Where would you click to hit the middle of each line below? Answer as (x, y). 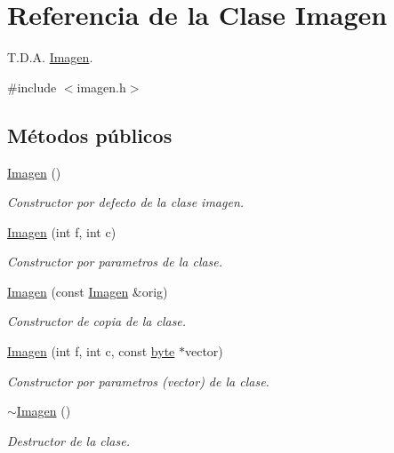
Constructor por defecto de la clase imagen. (126, 202)
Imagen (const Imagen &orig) (88, 291)
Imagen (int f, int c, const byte (91, 351)
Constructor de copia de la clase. (97, 321)
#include (32, 87)
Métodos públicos (90, 135)
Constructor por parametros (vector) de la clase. (138, 381)
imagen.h (101, 87)
